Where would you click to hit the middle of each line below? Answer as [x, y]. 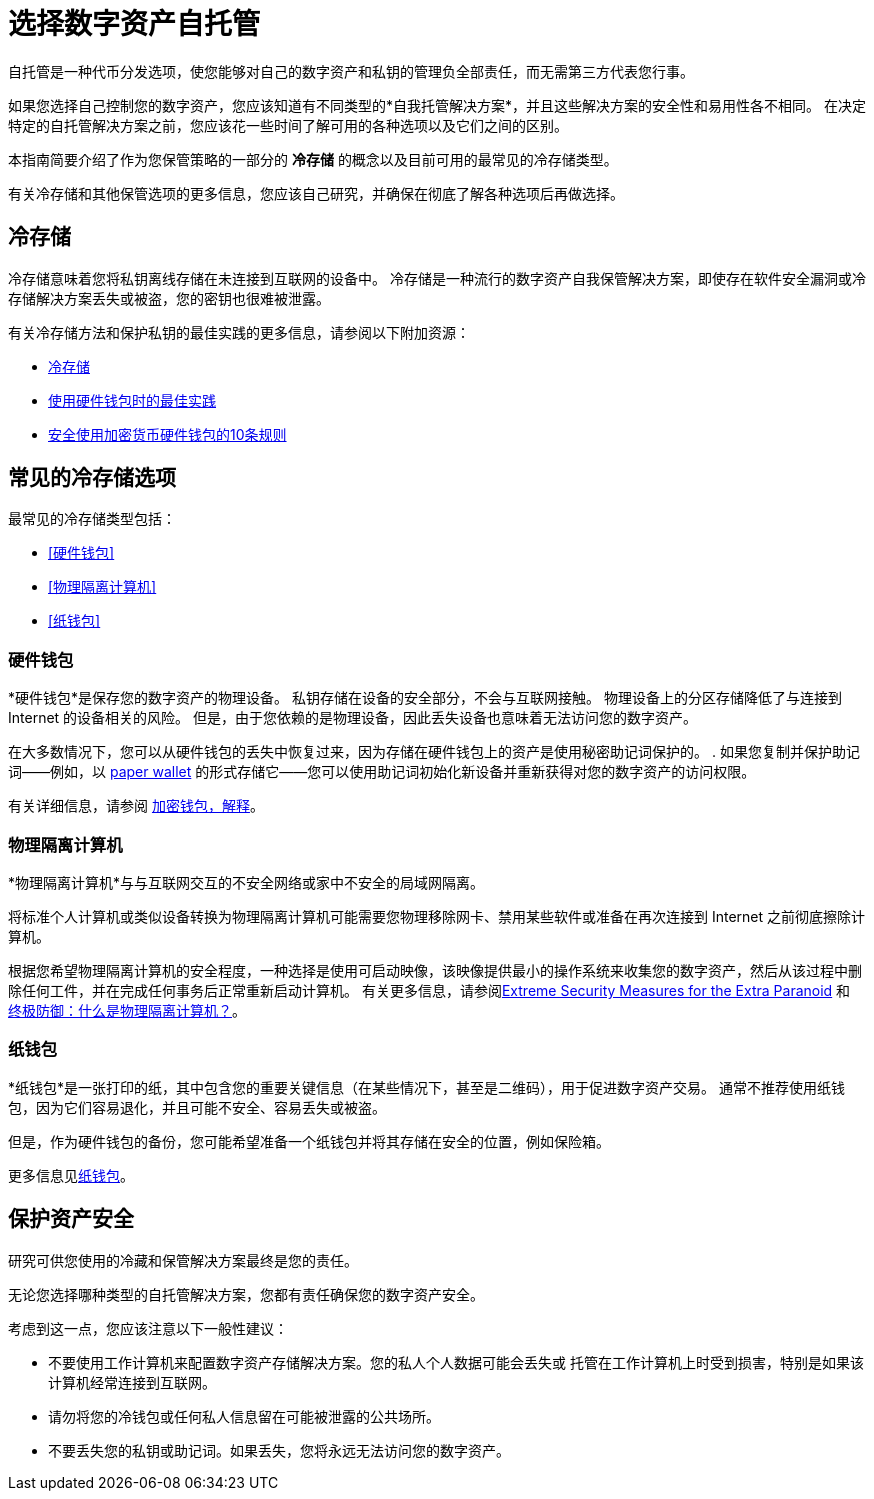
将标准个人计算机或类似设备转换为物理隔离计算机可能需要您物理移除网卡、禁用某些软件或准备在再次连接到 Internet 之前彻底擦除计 [437, 916]
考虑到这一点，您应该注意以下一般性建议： [148, 1328]
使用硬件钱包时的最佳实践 [132, 400]
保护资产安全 [71, 1219]
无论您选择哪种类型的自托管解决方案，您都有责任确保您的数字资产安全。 [246, 1294]
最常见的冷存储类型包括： [92, 519]
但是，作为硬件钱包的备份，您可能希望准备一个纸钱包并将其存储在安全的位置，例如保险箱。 [309, 1141]
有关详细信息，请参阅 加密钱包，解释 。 [136, 806]
